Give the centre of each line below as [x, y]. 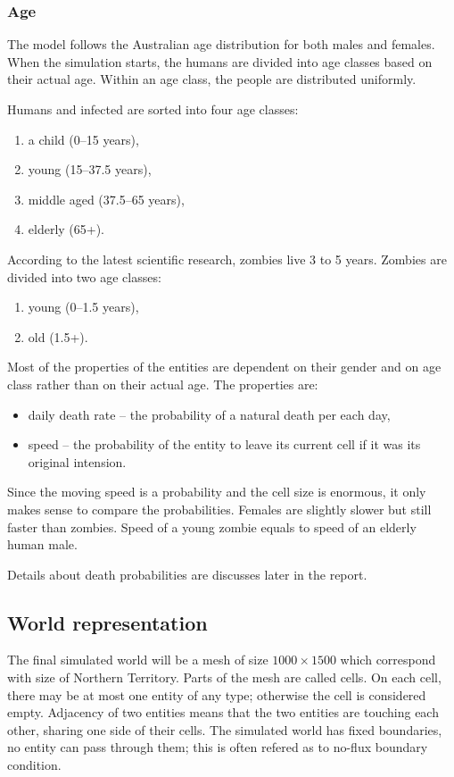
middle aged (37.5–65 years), [106, 199]
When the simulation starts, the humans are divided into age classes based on [220, 61]
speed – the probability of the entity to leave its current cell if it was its [224, 444]
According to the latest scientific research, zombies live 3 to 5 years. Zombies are [227, 259]
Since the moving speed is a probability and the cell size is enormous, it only [217, 492]
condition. [34, 765]
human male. [42, 544]
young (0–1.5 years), [83, 307]
